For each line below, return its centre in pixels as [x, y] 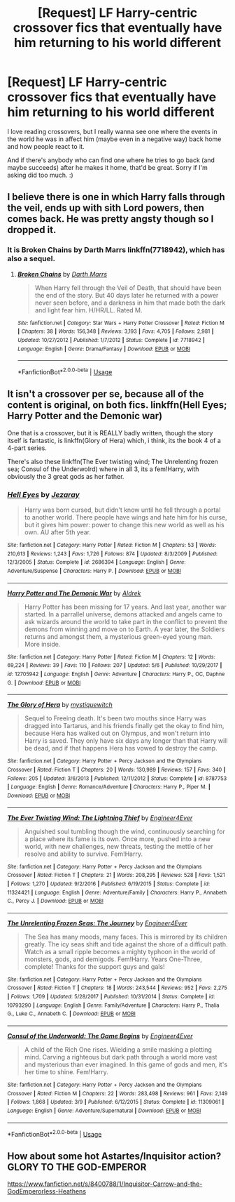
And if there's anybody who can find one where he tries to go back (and [111, 160]
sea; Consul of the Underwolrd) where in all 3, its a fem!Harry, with [103, 469]
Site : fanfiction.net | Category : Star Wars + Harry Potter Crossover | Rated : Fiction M [121, 323]
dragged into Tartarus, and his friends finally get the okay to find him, [124, 726]
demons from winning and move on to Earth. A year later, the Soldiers [124, 629]
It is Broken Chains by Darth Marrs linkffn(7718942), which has [116, 250]
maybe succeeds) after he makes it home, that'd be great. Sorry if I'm [107, 167]
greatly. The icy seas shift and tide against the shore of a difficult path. [126, 944]
